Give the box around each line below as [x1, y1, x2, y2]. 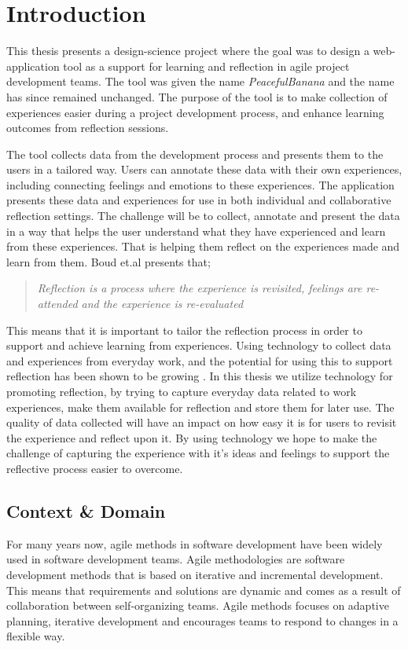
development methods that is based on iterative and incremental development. [6, 566, 384, 582]
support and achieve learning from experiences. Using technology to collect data [6, 337, 391, 354]
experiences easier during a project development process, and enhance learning [6, 104, 384, 120]
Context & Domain [6, 498, 166, 522]
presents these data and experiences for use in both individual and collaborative [6, 192, 391, 208]
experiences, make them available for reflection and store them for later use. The [6, 398, 395, 415]
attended [37, 295, 78, 312]
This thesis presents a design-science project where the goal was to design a [6, 42, 369, 59]
